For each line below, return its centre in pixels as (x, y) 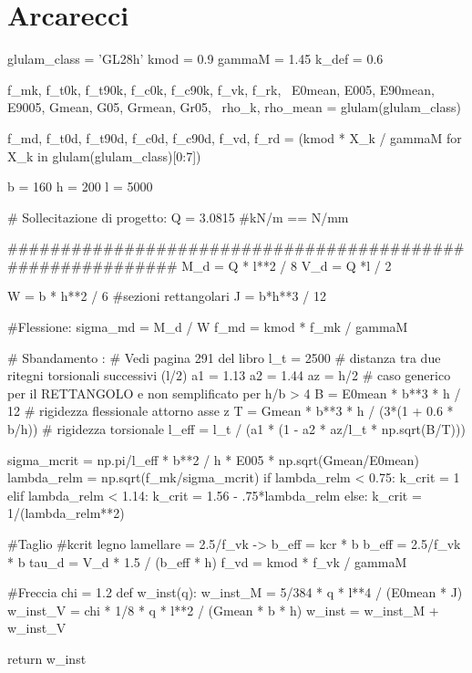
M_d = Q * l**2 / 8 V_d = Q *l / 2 (287, 265)
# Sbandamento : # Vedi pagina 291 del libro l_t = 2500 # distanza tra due (224, 357)
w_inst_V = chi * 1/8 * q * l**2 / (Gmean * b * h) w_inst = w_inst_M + (223, 610)
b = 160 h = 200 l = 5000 (80, 186)
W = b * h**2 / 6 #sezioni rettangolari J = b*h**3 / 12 (167, 296)
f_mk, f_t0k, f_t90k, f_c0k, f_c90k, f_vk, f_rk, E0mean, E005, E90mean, (221, 89)
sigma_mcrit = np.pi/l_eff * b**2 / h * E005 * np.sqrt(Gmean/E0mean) (213, 459)
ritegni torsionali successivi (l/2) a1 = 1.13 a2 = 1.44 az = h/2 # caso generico (229, 375)
